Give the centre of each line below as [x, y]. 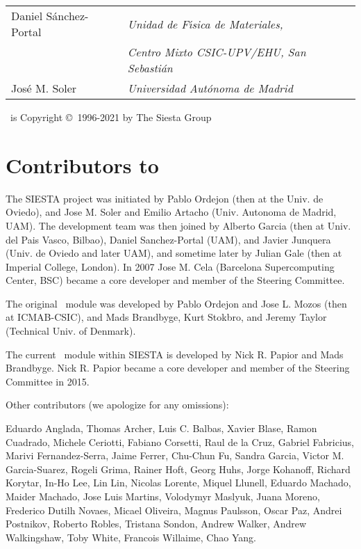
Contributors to [82, 165]
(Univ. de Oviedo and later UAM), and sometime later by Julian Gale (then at [174, 253]
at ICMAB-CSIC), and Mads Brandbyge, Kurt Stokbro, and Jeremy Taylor [166, 317]
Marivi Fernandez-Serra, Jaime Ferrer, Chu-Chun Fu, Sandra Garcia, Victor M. [175, 455]
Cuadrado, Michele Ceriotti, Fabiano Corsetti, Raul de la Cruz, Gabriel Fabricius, [180, 441]
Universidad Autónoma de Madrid [210, 88]
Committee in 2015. [48, 381]
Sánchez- [67, 16]
